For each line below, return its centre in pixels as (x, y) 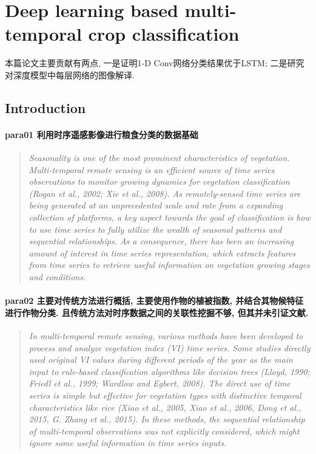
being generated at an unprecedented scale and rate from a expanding (156, 205)
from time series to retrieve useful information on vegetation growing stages (169, 265)
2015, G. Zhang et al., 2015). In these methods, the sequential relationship (167, 419)
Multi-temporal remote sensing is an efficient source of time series (152, 169)
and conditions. (57, 277)
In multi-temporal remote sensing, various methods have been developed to (166, 335)
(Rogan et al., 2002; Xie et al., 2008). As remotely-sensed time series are (165, 193)
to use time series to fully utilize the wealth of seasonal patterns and (155, 229)
